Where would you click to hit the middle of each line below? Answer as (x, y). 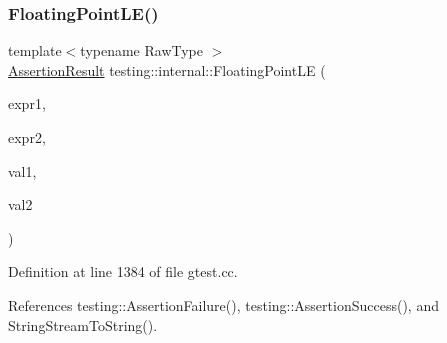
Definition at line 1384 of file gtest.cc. (123, 271)
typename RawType (142, 50)
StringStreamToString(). (83, 324)
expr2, (27, 137)
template (35, 50)
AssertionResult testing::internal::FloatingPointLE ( (167, 69)
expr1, (27, 103)
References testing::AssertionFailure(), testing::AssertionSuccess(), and (223, 304)
